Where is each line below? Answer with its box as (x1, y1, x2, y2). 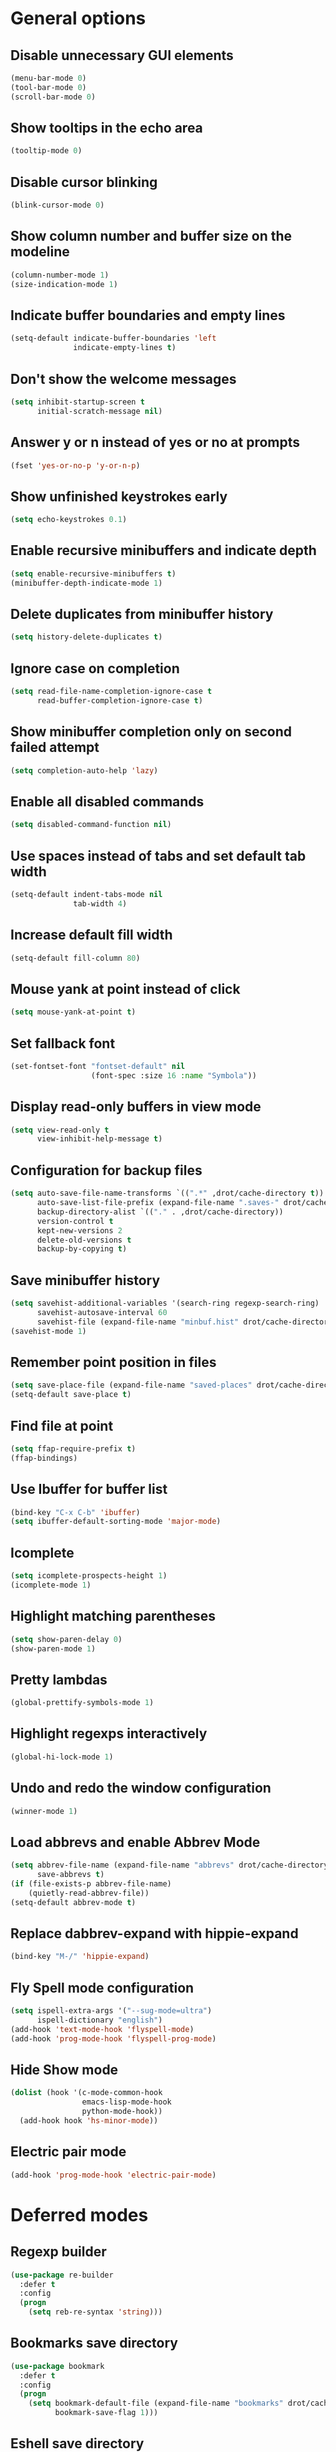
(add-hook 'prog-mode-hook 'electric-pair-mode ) (10, 2170, 217, 2180)
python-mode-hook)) (81, 2107, 163, 2117)
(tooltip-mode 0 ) (10, 146, 83, 156)
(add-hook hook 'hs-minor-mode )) (19, 2116, 159, 2126)
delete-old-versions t (36, 1235, 132, 1245)
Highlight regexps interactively (10, 1725, 208, 1742)
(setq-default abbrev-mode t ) (10, 1897, 137, 1907)
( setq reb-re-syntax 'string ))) (28, 2307, 163, 2317)
